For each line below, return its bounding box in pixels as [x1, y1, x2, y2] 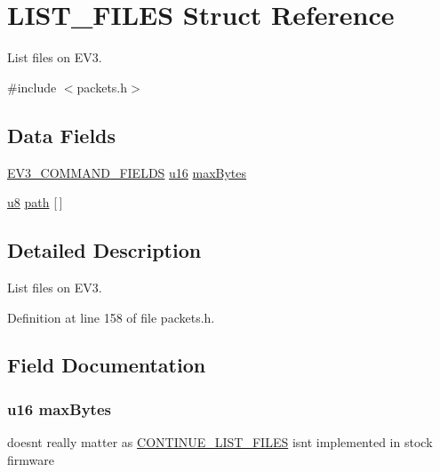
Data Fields [7, 121, 116, 148]
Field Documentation [7, 351, 206, 379]
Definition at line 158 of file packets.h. [7, 308, 215, 326]
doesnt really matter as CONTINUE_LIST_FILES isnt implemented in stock [7, 433, 433, 452]
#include [7, 77, 57, 96]
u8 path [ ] [7, 193, 63, 212]
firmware [7, 450, 54, 468]
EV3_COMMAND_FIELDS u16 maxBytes [7, 163, 247, 181]
